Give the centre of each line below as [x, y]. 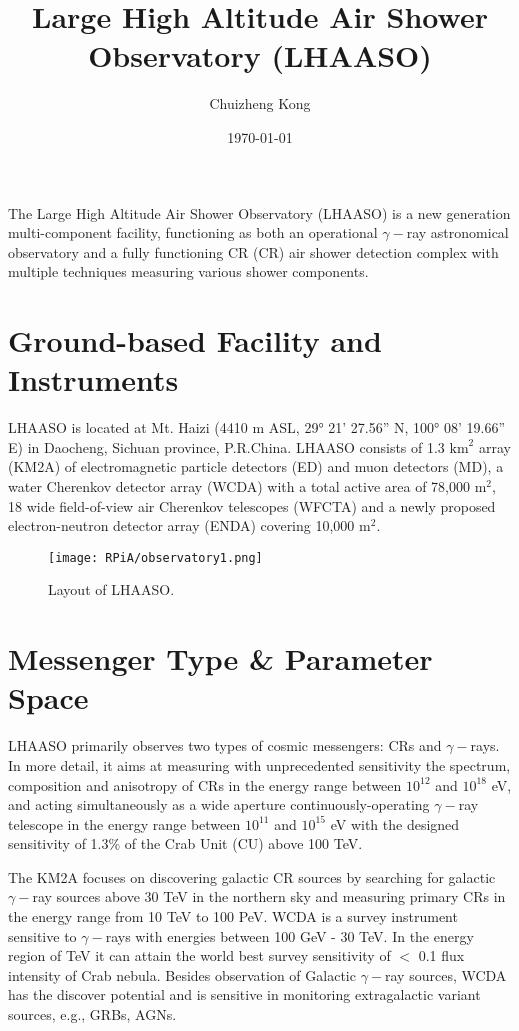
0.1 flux [441, 955]
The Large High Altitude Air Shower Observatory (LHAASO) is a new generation [259, 212]
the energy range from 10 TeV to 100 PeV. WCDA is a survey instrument [233, 916]
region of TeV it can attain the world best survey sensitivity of [199, 955]
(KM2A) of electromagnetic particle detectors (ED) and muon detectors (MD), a [256, 466]
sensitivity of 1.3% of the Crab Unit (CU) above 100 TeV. [185, 843]
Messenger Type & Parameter [220, 658]
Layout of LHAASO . [111, 589]
